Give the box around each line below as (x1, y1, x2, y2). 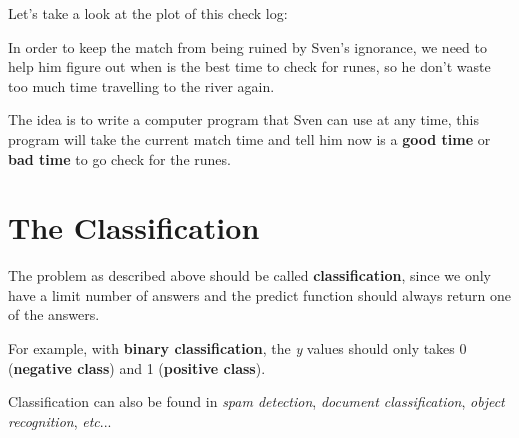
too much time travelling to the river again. (8, 75, 275, 96)
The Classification (8, 207, 260, 248)
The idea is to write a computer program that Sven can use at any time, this (8, 109, 479, 130)
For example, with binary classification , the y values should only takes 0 (8, 338, 467, 359)
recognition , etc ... (8, 410, 112, 431)
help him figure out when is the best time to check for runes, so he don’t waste (8, 56, 491, 77)
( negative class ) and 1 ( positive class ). (8, 357, 266, 378)
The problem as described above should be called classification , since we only (8, 265, 491, 286)
